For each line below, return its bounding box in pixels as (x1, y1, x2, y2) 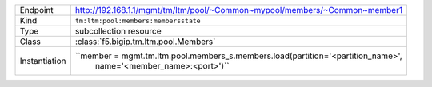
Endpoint (19, 5, 54, 15)
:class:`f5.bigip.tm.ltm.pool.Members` (74, 36, 216, 47)
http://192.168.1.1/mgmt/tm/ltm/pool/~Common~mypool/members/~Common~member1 (74, 5, 403, 15)
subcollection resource (74, 26, 162, 36)
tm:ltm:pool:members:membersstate (74, 16, 201, 25)
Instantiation (19, 56, 66, 66)
